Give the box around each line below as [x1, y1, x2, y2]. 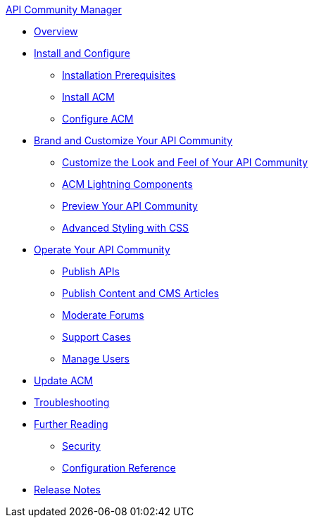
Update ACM [34, 374, 94, 386]
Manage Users [62, 353, 130, 365]
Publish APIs [62, 265, 120, 277]
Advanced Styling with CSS [62, 222, 189, 234]
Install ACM [62, 91, 115, 103]
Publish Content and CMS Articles [62, 287, 219, 299]
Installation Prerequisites [62, 69, 176, 81]
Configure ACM [62, 113, 134, 125]
